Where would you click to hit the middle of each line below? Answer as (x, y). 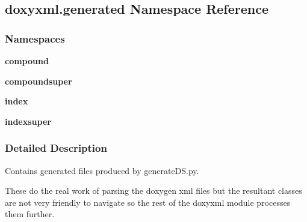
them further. (30, 214)
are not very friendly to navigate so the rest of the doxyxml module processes (148, 202)
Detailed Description (56, 148)
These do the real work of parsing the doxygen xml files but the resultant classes (153, 190)
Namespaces (35, 38)
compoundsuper (39, 81)
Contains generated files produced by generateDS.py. (102, 170)
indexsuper (28, 121)
